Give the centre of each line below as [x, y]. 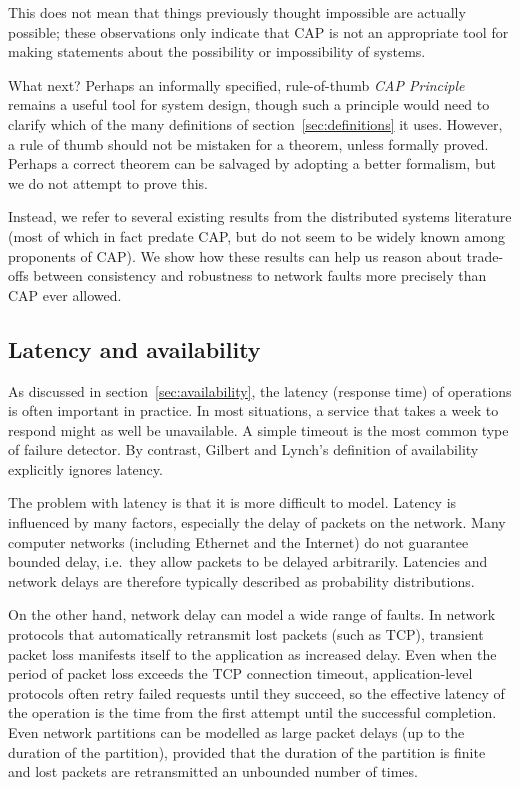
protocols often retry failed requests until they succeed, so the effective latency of [256, 692]
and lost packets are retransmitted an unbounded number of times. [213, 771]
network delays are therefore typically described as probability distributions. [241, 580]
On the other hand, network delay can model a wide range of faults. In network [252, 614]
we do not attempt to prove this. [108, 182]
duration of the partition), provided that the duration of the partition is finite [247, 751]
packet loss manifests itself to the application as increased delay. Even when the [252, 653]
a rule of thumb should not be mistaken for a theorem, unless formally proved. [248, 143]
